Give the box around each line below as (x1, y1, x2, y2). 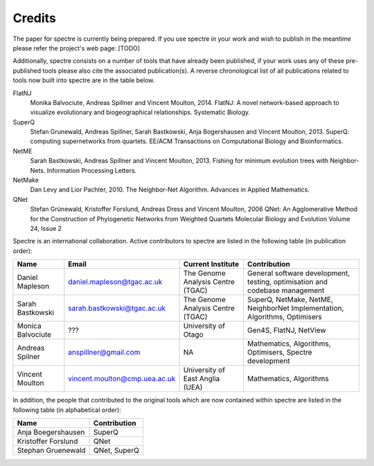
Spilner (17, 352, 41, 362)
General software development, (247, 268, 350, 278)
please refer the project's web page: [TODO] (12, 44, 141, 52)
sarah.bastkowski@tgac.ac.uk (68, 304, 166, 313)
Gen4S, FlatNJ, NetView (247, 326, 326, 335)
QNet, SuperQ (93, 445, 140, 455)
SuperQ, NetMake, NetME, (247, 295, 334, 304)
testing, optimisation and (247, 277, 328, 287)
